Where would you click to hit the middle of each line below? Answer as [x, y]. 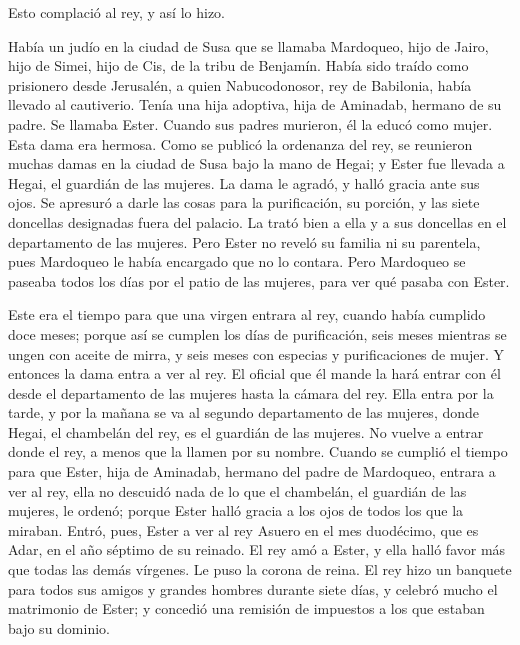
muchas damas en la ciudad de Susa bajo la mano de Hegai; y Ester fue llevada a [256, 163]
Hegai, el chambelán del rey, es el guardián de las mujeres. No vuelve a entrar [246, 431]
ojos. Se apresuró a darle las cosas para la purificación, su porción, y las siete [244, 202]
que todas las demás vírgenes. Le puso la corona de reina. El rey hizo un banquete [260, 569]
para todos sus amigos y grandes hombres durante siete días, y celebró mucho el [253, 588]
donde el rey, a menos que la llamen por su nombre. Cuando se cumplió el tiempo [258, 451]
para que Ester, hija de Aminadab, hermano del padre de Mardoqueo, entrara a [252, 471]
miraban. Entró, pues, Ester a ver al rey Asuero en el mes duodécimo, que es [243, 529]
